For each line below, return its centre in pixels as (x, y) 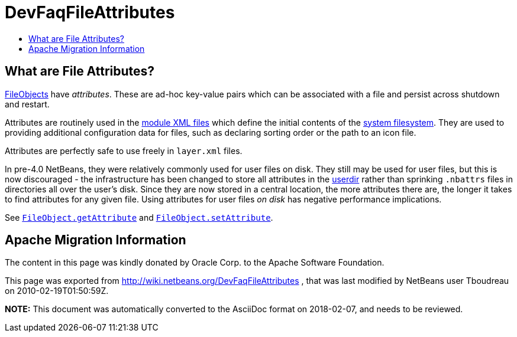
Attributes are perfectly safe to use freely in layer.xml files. (124, 150)
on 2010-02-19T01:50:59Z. (57, 291)
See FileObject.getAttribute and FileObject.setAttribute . (139, 217)
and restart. (27, 104)
